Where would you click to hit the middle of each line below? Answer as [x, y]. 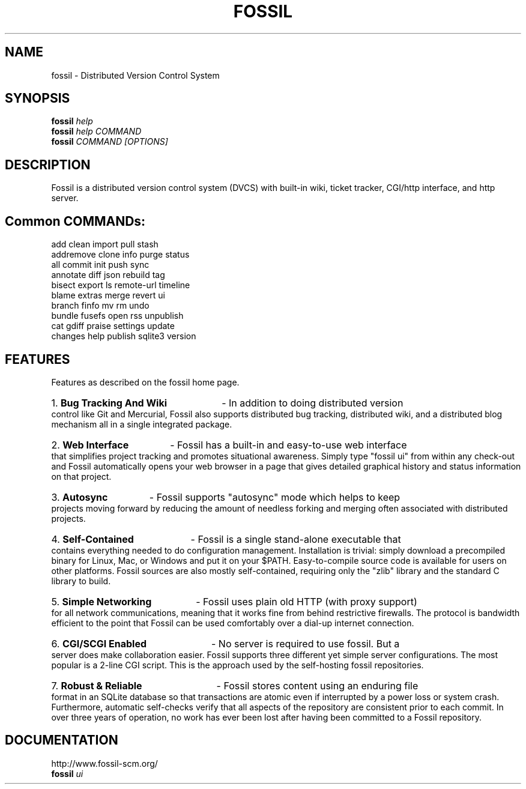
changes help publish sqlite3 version [124, 336]
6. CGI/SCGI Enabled [99, 643]
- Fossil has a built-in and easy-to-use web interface [289, 445]
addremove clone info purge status [120, 255]
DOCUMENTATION [62, 740]
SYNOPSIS [38, 98]
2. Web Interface [90, 445]
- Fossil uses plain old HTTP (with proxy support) [307, 601]
